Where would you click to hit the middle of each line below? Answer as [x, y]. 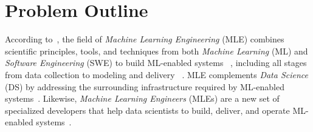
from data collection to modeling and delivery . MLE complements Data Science [157, 74]
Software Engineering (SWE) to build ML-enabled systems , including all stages [156, 63]
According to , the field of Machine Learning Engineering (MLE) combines [145, 39]
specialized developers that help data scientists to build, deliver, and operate [147, 110]
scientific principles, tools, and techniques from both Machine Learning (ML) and [156, 51]
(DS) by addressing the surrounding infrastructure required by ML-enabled [145, 86]
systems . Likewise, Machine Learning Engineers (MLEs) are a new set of [142, 98]
